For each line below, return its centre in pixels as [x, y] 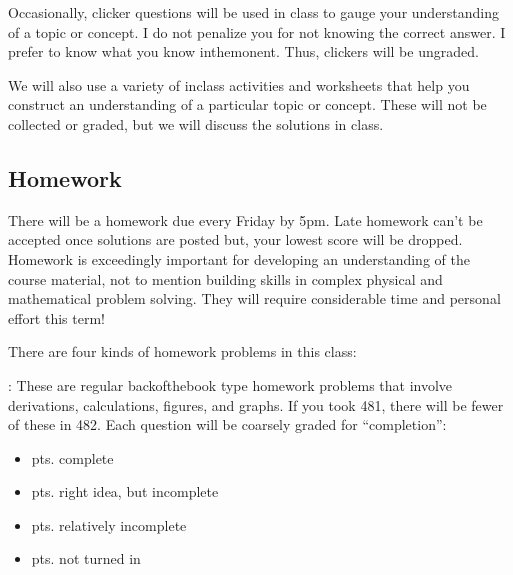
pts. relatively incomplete [109, 524]
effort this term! [56, 317]
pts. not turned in [86, 558]
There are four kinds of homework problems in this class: [182, 351]
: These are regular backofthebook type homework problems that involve [230, 384]
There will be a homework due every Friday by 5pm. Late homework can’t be [245, 219]
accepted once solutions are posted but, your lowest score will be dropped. [235, 239]
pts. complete [72, 457]
